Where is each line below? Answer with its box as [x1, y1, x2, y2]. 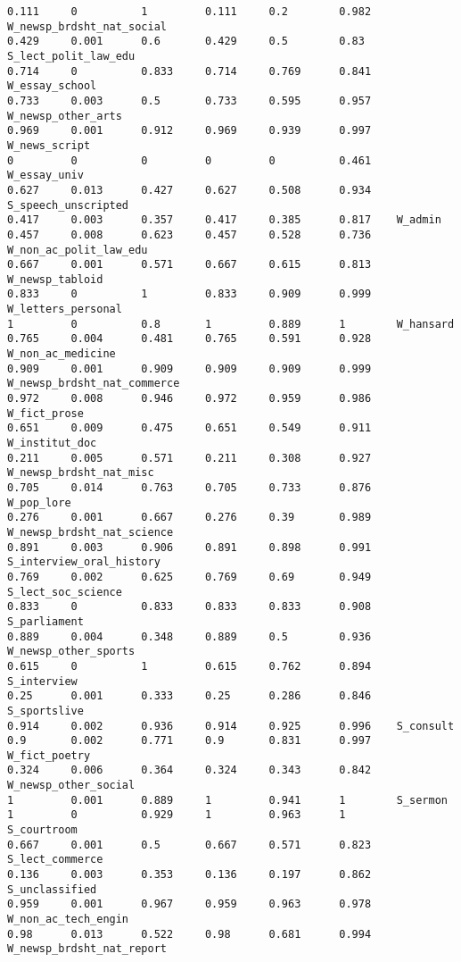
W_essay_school [7, 79, 97, 93]
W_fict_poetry [7, 749, 91, 762]
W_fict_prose [7, 406, 84, 420]
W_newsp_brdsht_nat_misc [7, 466, 154, 480]
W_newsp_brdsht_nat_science [7, 525, 174, 539]
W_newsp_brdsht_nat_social [7, 20, 167, 33]
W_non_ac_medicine [7, 347, 116, 361]
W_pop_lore [7, 496, 71, 509]
